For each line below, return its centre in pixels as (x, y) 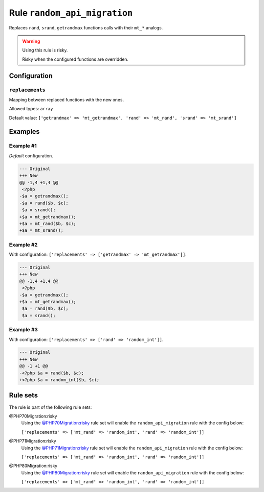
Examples (24, 132)
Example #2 (23, 245)
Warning (31, 41)
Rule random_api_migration (71, 13)
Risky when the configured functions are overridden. (75, 59)
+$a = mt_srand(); (41, 231)
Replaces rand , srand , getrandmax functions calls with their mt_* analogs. (86, 27)
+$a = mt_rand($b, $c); (48, 223)
